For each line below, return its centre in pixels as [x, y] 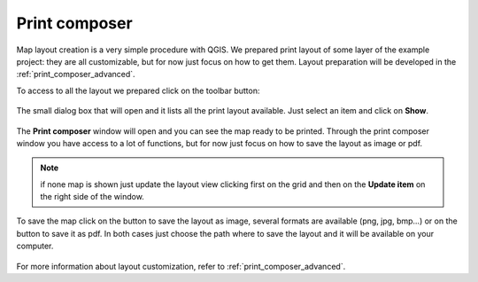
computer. [35, 246]
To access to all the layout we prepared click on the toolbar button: [138, 90]
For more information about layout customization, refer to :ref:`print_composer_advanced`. [181, 266]
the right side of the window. [93, 197]
